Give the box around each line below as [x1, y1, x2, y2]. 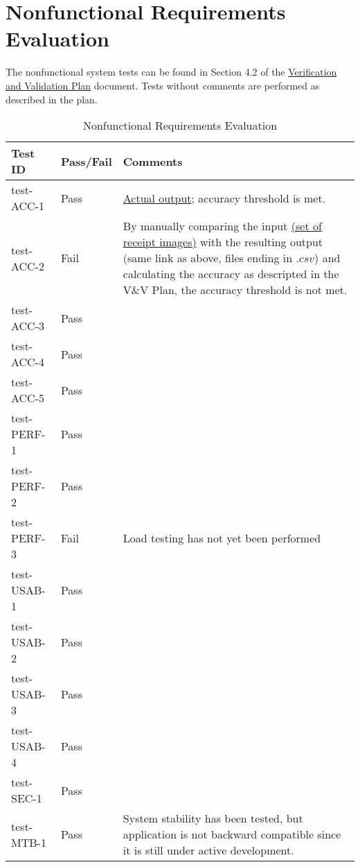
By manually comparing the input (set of [123, 218, 322, 234]
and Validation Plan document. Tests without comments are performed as [6, 78, 320, 92]
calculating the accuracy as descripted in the [123, 266, 339, 282]
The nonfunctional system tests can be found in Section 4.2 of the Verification [6, 65, 337, 79]
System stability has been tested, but [123, 810, 303, 827]
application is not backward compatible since [123, 826, 341, 843]
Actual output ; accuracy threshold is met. [123, 189, 326, 206]
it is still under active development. [123, 842, 294, 859]
